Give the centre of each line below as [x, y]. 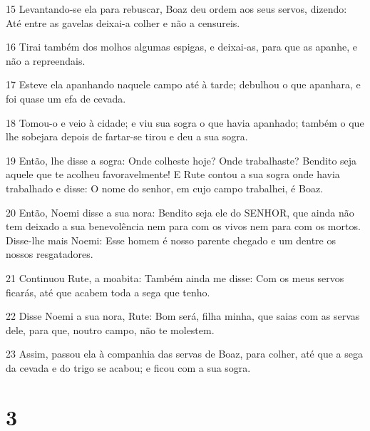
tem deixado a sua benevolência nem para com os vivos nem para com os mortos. [183, 226]
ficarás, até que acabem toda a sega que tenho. [108, 292]
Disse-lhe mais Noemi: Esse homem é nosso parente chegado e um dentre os [171, 240]
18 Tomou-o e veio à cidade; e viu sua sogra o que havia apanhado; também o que [185, 122]
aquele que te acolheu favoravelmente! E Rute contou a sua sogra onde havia [173, 174]
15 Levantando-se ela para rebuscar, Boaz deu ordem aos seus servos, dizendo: [176, 9]
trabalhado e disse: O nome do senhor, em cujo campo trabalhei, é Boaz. [165, 188]
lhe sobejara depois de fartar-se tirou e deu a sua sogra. [127, 136]
